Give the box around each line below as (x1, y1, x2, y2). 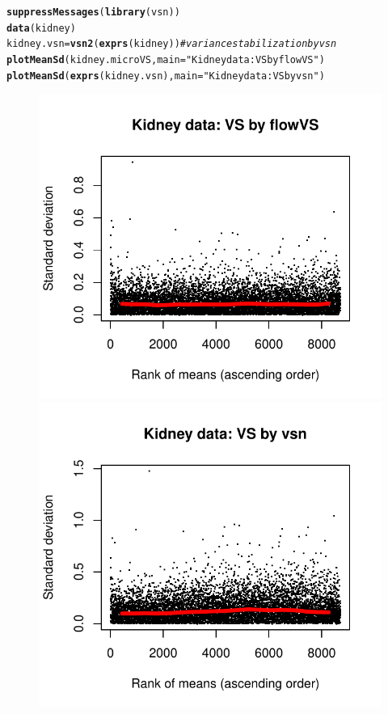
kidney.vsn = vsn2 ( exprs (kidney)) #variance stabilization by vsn (6, 38, 337, 50)
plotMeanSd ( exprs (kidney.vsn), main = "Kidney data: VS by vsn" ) (6, 70, 325, 82)
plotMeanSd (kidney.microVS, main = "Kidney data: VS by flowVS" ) (6, 53, 325, 65)
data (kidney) (6, 22, 76, 34)
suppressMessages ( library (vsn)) (6, 6, 180, 18)
